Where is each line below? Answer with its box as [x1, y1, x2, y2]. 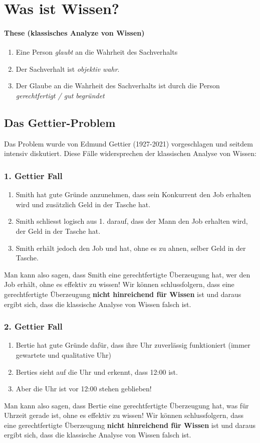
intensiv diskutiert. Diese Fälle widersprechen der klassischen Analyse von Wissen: [4, 148, 256, 159]
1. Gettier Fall [4, 169, 63, 182]
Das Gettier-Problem [4, 114, 116, 130]
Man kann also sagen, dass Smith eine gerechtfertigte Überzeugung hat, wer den [4, 269, 250, 279]
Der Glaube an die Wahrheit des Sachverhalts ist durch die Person [16, 80, 220, 91]
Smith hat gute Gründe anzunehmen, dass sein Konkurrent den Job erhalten [16, 189, 251, 200]
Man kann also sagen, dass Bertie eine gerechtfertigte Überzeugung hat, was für [4, 400, 249, 410]
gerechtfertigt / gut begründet [16, 90, 105, 100]
